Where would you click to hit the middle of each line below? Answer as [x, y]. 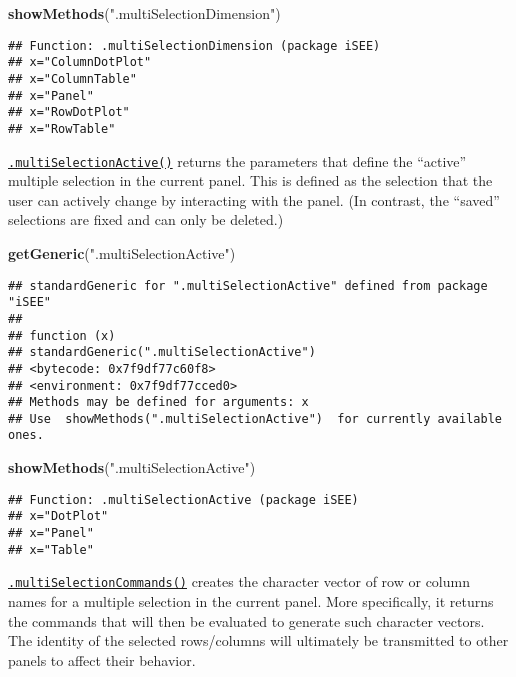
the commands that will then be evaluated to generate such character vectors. [246, 620]
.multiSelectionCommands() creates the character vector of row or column [239, 581]
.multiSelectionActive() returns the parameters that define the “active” [237, 160]
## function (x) [62, 335]
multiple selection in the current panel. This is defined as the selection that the [250, 180]
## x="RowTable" [62, 128]
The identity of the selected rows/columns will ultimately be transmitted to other [258, 640]
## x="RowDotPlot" [69, 112]
